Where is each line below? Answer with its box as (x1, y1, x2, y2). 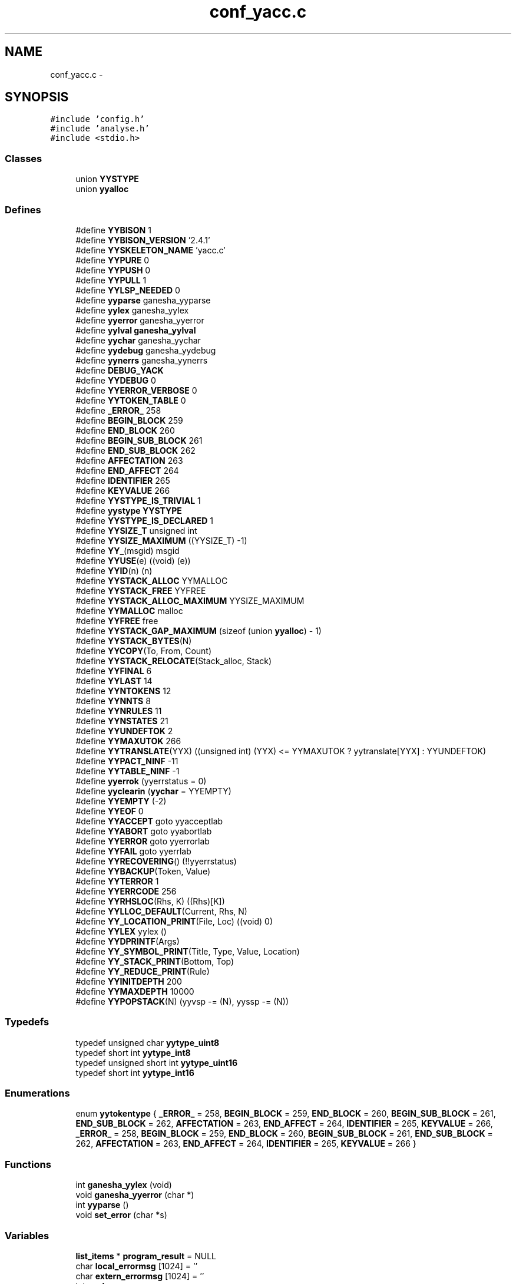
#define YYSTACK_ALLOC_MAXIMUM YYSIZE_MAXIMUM (75, 595, 305, 606)
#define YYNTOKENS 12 (75, 685, 171, 696)
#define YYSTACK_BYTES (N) (75, 635, 192, 646)
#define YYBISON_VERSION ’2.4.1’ (75, 235, 210, 245)
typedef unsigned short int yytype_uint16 (75, 1057, 238, 1068)
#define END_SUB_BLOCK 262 (75, 445, 196, 455)
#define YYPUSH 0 (75, 265, 151, 275)
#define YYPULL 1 (75, 275, 147, 285)
